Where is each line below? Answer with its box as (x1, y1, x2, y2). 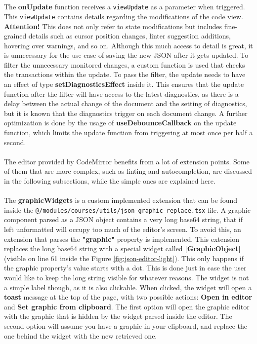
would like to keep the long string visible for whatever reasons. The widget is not (4, 272, 249, 282)
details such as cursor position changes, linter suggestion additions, (28, 31, 231, 41)
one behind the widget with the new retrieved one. (4, 330, 157, 341)
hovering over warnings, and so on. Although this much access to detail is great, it (4, 40, 253, 50)
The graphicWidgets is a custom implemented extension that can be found (4, 195, 238, 205)
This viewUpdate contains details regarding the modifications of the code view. (4, 11, 243, 21)
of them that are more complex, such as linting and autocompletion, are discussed (4, 166, 252, 176)
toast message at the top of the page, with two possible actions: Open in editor (4, 292, 252, 302)
